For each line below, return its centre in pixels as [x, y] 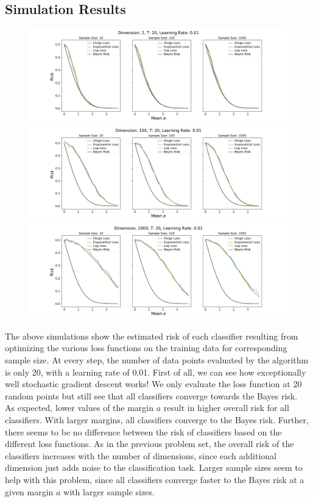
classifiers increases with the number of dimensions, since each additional [141, 455]
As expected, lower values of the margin [79, 408]
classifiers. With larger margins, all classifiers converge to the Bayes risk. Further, [157, 419]
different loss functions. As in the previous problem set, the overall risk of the [149, 444]
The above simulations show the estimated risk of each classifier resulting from [152, 336]
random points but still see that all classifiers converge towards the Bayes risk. [151, 395]
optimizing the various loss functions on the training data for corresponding [146, 348]
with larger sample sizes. [109, 491]
